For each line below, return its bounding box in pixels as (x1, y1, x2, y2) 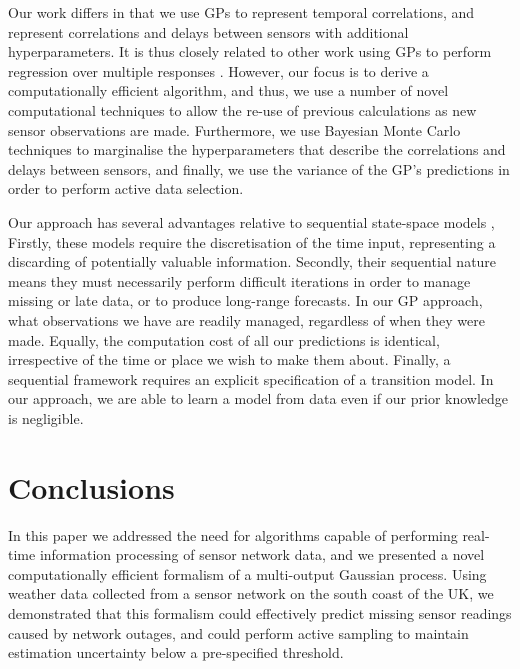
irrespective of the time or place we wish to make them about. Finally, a (8, 349, 451, 370)
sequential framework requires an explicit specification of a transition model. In (8, 368, 494, 389)
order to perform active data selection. (8, 178, 244, 199)
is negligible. (8, 407, 84, 428)
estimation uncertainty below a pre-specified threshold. (8, 642, 344, 663)
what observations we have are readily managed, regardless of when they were (8, 309, 485, 330)
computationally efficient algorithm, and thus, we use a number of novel (8, 80, 449, 101)
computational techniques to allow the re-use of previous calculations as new (8, 99, 477, 120)
